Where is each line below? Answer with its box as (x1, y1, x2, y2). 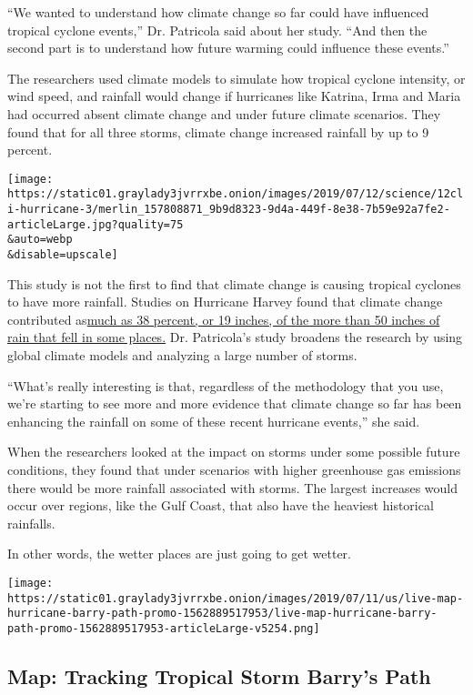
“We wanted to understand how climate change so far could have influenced (7, 3, 429, 21)
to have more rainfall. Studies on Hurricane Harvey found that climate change (7, 292, 443, 311)
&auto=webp (7, 233, 73, 247)
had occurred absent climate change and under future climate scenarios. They (7, 104, 441, 123)
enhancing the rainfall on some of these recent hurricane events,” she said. (7, 411, 420, 430)
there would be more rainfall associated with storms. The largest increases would (7, 478, 458, 497)
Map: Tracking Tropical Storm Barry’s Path (7, 662, 431, 690)
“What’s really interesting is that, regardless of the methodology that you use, (7, 376, 444, 395)
